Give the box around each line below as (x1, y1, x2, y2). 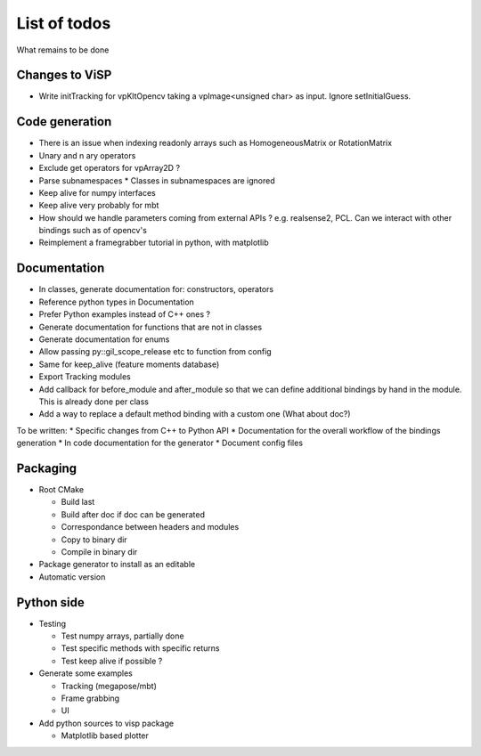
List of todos (16, 13, 111, 33)
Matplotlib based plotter (61, 730, 149, 741)
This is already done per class (38, 396, 149, 407)
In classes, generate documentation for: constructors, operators (38, 284, 274, 295)
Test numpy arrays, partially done (61, 630, 184, 641)
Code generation (16, 114, 112, 129)
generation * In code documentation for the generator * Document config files (16, 437, 303, 449)
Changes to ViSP (16, 68, 112, 83)
